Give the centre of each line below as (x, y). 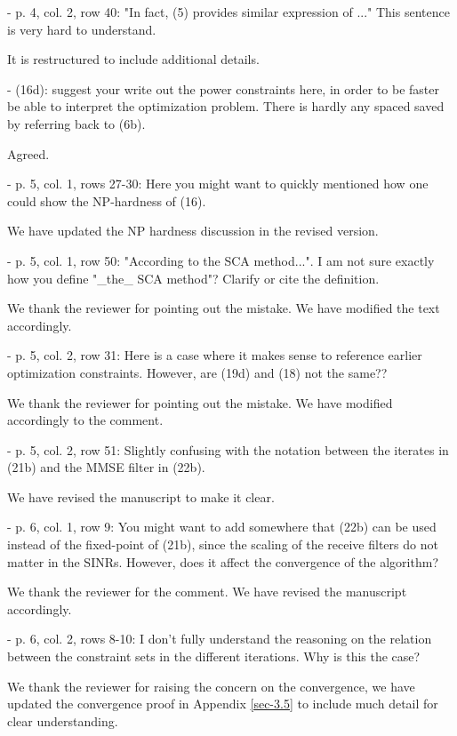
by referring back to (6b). (76, 123)
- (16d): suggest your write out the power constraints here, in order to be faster (224, 88)
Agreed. (28, 153)
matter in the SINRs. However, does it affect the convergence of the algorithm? (223, 561)
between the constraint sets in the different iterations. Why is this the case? (214, 656)
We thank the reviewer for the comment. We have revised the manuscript (207, 592)
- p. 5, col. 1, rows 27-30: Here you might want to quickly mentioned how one (218, 184)
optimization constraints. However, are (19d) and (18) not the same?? (197, 372)
